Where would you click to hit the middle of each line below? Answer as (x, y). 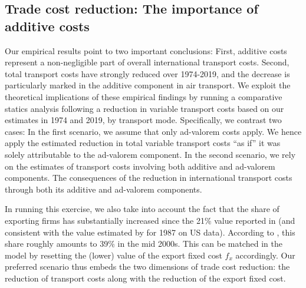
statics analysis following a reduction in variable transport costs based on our (144, 108)
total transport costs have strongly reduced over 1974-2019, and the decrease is (147, 73)
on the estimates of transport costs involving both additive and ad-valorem (140, 166)
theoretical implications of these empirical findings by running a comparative (144, 96)
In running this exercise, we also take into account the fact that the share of (142, 209)
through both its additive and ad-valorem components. (103, 189)
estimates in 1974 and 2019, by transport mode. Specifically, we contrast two (143, 120)
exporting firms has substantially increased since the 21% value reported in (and (150, 220)
